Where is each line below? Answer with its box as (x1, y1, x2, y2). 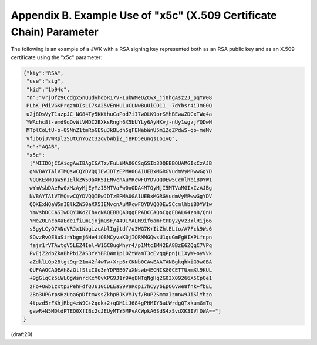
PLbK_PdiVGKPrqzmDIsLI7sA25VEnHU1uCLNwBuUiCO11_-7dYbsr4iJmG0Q (26, 103, 213, 109)
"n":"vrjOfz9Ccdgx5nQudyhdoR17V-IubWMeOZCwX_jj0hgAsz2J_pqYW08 (26, 94, 213, 101)
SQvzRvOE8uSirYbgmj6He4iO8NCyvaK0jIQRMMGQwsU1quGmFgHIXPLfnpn (29, 234, 213, 241)
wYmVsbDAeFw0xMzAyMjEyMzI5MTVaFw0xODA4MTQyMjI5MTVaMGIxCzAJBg (29, 185, 213, 191)
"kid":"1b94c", (26, 86, 70, 93)
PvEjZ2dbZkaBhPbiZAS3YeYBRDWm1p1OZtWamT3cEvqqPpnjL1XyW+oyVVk (29, 250, 213, 257)
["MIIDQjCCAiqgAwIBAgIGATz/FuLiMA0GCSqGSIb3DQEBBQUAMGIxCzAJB (29, 160, 213, 167)
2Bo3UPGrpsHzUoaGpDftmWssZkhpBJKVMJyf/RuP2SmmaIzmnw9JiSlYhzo (29, 291, 213, 298)
